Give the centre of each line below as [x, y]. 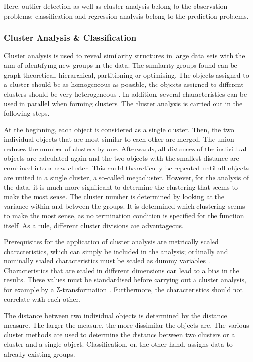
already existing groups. [39, 353]
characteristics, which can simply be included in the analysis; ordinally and [116, 251]
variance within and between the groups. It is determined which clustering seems [125, 206]
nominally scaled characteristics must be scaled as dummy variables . [107, 261]
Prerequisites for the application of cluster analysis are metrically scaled [111, 242]
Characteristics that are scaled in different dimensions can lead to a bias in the [122, 270]
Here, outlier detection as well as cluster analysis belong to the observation [116, 6]
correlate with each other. [42, 299]
